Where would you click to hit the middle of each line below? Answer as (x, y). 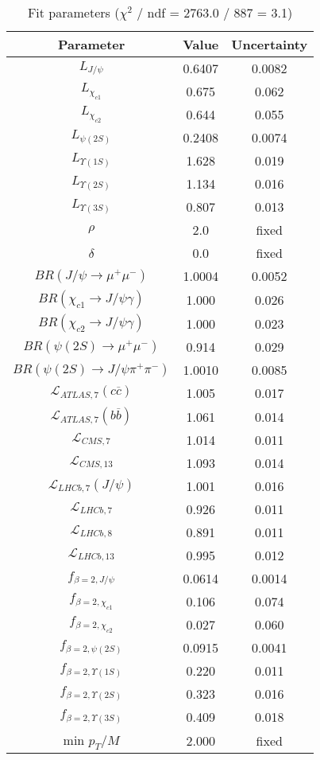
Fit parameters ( (73, 12)
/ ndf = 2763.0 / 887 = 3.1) (215, 12)
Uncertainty (270, 44)
